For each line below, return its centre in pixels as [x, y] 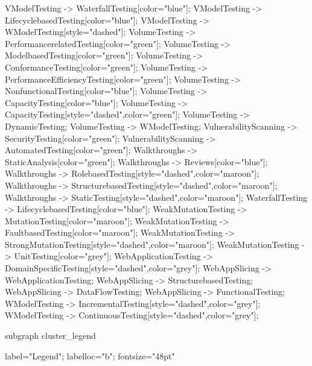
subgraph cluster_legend [50, 336]
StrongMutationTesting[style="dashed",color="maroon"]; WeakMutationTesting [152, 244]
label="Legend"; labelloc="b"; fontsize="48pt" [90, 355]
